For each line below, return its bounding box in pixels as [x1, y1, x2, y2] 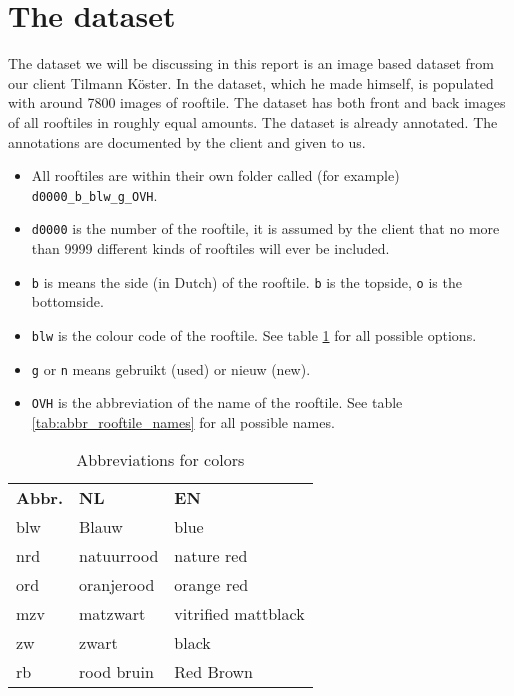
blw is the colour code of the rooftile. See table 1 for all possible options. [31, 324, 477, 345]
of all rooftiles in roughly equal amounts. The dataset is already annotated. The [8, 111, 498, 132]
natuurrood [79, 544, 159, 568]
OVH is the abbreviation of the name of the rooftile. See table [31, 392, 403, 413]
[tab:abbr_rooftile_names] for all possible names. [31, 411, 335, 432]
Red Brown [174, 660, 254, 684]
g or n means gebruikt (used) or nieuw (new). [31, 358, 311, 379]
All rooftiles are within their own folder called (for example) [31, 165, 400, 186]
